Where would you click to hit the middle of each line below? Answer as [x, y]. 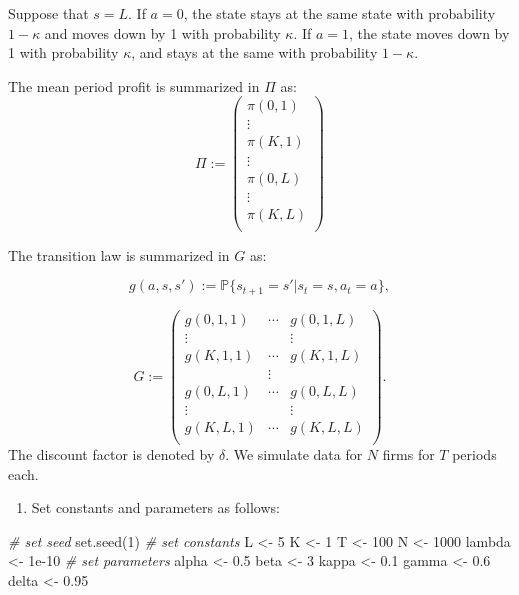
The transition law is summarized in [119, 254]
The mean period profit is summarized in [134, 85]
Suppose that [48, 13]
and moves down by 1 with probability [162, 32]
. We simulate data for [294, 454]
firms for [408, 454]
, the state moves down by [429, 32]
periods [474, 454]
